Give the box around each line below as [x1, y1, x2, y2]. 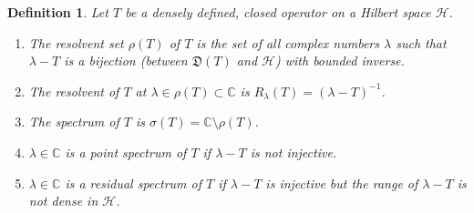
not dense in [28, 191, 98, 210]
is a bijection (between [64, 51, 188, 70]
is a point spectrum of [65, 142, 187, 161]
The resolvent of [28, 81, 119, 100]
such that [396, 33, 447, 52]
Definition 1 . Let [7, 3, 108, 21]
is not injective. [250, 142, 337, 161]
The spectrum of [28, 112, 119, 131]
